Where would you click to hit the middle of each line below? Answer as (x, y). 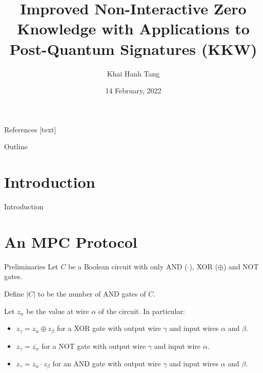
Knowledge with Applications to (133, 28)
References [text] (30, 129)
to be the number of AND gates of (92, 293)
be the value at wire (58, 311)
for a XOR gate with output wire (109, 328)
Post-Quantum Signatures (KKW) (133, 48)
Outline (16, 146)
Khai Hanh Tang (133, 73)
